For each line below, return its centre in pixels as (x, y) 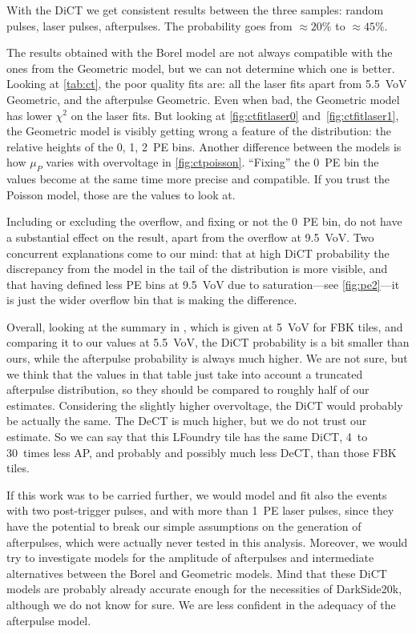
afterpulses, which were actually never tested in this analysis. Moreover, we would (207, 542)
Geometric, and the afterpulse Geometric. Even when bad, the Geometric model (203, 99)
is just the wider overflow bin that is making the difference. (152, 300)
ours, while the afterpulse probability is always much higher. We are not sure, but (207, 358)
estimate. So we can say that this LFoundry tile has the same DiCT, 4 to (187, 437)
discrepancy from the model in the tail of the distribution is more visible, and (197, 269)
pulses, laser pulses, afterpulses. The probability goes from (149, 25)
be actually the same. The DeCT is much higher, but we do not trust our (187, 421)
